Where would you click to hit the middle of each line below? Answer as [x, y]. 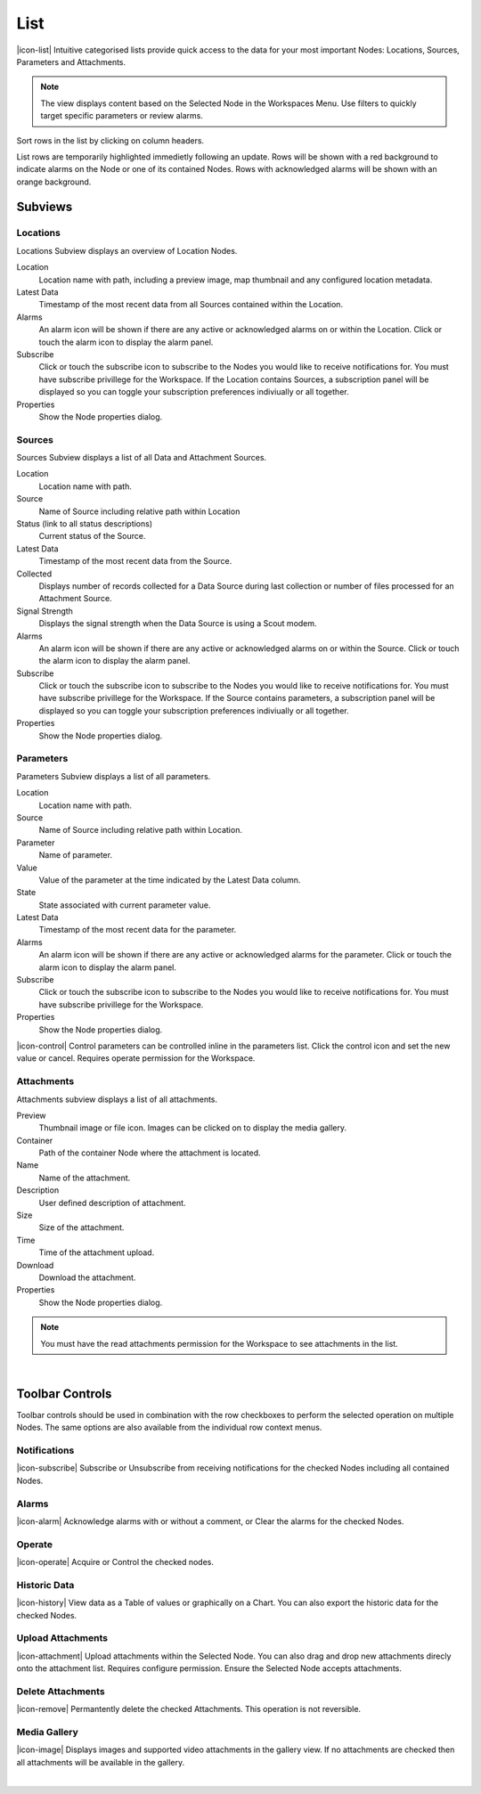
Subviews [45, 207]
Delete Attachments [61, 1691]
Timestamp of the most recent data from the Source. [135, 561]
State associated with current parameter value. [125, 905]
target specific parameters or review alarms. [122, 116]
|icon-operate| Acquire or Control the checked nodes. [115, 1562]
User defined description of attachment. [112, 1203]
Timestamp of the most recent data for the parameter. [138, 930]
